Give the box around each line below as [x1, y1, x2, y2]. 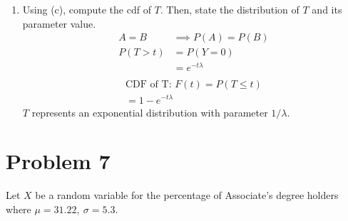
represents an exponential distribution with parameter [31, 104, 268, 119]
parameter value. [22, 16, 96, 31]
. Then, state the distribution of [160, 2, 300, 16]
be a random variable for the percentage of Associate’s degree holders [35, 188, 339, 203]
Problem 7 [6, 146, 111, 176]
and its [312, 2, 342, 16]
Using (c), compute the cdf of [22, 2, 151, 16]
